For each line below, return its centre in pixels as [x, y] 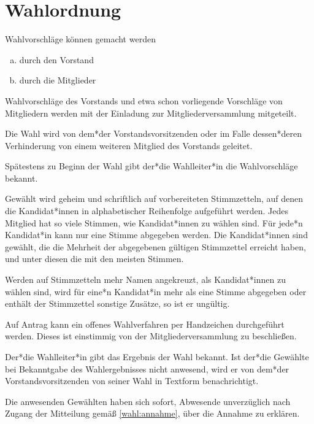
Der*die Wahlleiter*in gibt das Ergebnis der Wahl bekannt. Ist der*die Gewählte [157, 357]
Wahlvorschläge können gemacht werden [80, 39]
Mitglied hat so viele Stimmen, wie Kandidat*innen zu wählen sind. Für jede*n [154, 222]
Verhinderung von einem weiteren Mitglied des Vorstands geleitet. [129, 145]
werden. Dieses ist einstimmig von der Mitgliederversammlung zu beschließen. [151, 336]
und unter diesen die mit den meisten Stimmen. [94, 259]
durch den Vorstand [56, 59]
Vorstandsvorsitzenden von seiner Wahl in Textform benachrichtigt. [132, 381]
